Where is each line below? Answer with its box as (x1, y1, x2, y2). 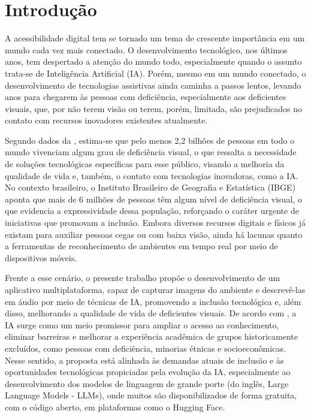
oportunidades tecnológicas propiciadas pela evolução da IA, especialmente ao (5, 365, 291, 378)
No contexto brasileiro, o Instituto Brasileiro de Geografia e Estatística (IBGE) (5, 181, 295, 194)
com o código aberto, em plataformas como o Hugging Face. (5, 400, 225, 413)
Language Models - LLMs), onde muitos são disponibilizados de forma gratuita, (5, 389, 297, 401)
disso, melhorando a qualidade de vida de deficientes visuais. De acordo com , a (5, 307, 297, 319)
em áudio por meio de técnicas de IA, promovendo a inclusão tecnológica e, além (5, 295, 301, 307)
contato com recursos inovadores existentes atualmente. (5, 114, 208, 126)
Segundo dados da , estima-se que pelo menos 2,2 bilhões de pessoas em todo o (5, 134, 295, 146)
